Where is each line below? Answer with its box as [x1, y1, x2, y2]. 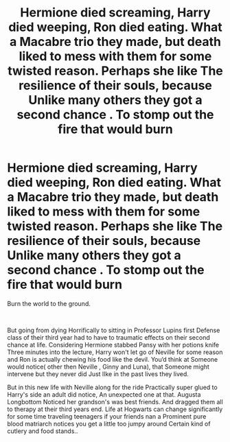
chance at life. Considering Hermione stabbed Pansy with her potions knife [7, 340, 220, 349]
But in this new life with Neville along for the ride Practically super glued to [7, 383, 218, 391]
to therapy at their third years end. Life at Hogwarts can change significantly [7, 405, 223, 413]
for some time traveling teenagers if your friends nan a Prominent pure [7, 412, 207, 420]
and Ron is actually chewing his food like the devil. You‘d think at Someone [7, 355, 218, 363]
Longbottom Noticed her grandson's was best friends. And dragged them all [7, 397, 223, 406]
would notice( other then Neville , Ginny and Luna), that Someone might [7, 362, 209, 371]
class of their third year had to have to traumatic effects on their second [7, 333, 211, 341]
